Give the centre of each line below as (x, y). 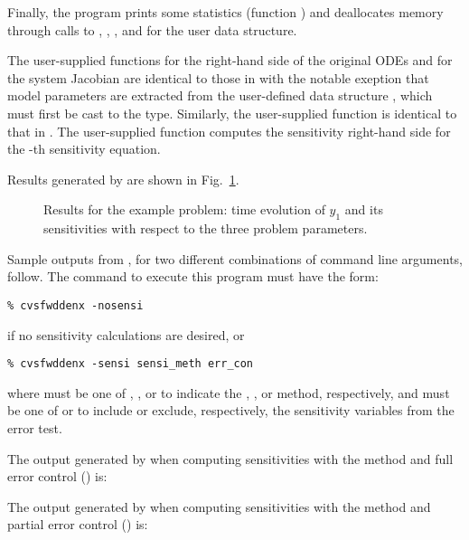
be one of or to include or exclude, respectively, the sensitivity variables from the (231, 410)
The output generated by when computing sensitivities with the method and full (230, 458)
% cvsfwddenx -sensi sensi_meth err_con (131, 364)
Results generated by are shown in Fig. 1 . (123, 179)
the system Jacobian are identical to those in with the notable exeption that (218, 77)
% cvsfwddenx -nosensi (75, 305)
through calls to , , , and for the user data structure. (152, 29)
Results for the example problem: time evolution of (184, 209)
